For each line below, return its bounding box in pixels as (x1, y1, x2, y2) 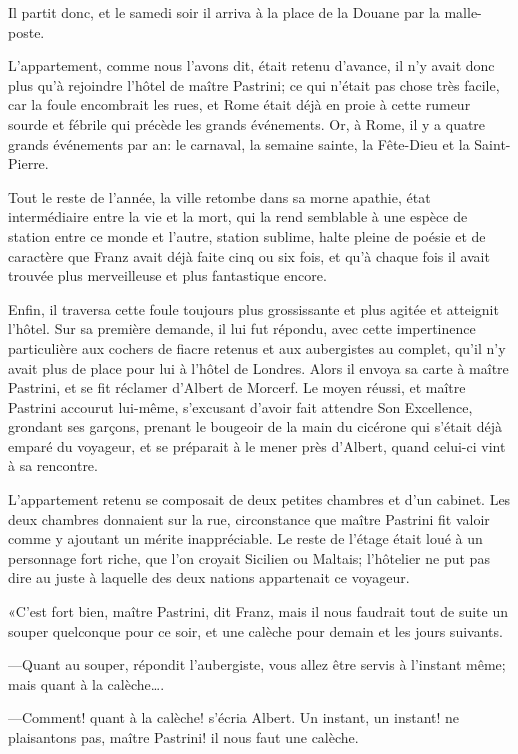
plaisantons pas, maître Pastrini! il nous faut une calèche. (8, 727, 359, 747)
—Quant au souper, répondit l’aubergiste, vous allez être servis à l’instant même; (8, 654, 506, 675)
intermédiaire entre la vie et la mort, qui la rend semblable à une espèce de (8, 206, 468, 227)
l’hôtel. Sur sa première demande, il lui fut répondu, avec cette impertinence (8, 318, 476, 339)
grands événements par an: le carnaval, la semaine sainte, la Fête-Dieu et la (8, 133, 470, 154)
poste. (8, 21, 45, 42)
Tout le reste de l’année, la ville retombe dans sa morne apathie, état (8, 186, 431, 207)
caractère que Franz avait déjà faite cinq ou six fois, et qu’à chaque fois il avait (8, 245, 490, 266)
